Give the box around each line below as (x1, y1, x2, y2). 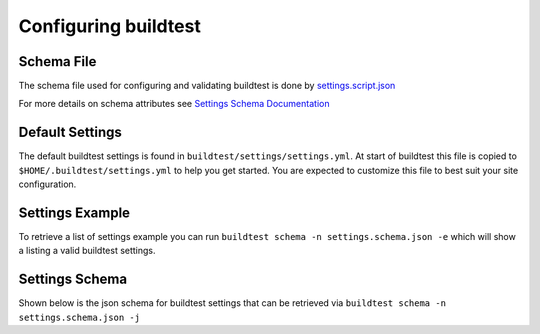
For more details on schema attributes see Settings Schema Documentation (18, 98, 330, 110)
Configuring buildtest (18, 15, 202, 37)
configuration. (18, 178, 77, 190)
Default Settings (18, 124, 122, 141)
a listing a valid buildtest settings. (18, 245, 156, 257)
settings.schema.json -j (18, 311, 140, 323)
